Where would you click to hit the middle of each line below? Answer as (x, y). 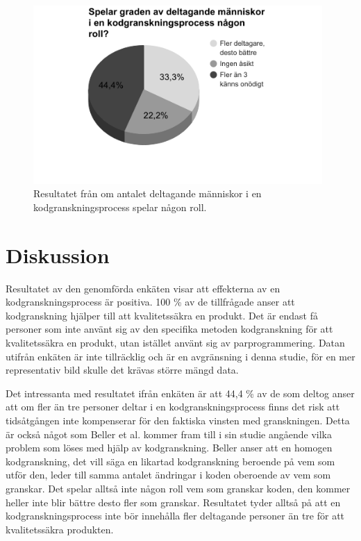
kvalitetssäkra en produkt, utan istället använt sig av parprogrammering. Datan (175, 343)
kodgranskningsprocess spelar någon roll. (120, 207)
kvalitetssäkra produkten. (60, 529)
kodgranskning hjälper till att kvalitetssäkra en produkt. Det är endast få (162, 315)
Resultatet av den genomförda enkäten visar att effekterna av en (143, 288)
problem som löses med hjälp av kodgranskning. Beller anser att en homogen (169, 448)
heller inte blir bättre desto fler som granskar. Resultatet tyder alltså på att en (173, 502)
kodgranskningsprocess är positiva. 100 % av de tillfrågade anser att (150, 302)
